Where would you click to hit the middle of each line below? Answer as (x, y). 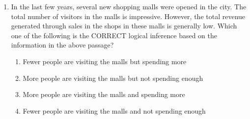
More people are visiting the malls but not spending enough (113, 78)
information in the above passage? (62, 45)
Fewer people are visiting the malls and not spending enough (114, 110)
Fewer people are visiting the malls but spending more (105, 61)
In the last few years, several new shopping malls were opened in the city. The (129, 6)
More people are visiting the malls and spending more (104, 94)
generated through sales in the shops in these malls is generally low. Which (124, 26)
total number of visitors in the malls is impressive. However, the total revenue (128, 16)
